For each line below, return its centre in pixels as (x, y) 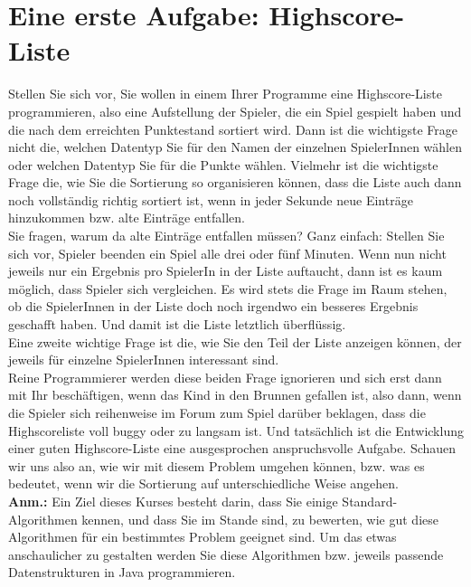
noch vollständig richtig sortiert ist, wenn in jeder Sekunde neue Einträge (211, 199)
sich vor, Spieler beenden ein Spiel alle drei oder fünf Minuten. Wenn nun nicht (227, 253)
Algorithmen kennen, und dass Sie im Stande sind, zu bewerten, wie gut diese (223, 519)
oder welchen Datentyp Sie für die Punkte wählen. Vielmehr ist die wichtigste (223, 164)
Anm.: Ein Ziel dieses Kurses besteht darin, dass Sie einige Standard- (203, 501)
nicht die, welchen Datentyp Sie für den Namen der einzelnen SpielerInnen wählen (235, 147)
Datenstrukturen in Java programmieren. (122, 572)
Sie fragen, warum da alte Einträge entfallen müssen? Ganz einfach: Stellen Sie (226, 236)
